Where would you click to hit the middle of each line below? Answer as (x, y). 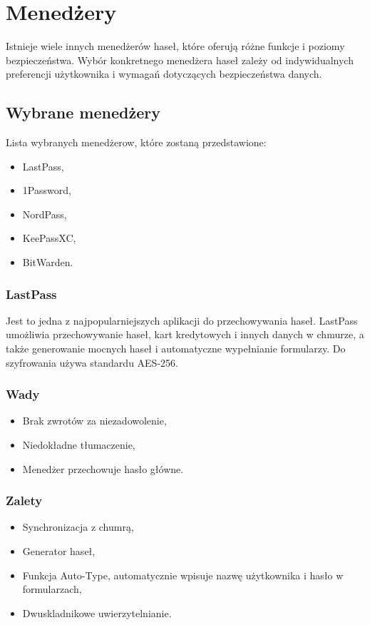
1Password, (47, 190)
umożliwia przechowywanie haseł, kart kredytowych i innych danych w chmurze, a (185, 334)
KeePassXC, (49, 238)
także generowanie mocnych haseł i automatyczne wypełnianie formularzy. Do (176, 349)
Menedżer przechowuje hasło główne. (103, 468)
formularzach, (52, 589)
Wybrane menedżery (83, 112)
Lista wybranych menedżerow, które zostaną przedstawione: (136, 142)
